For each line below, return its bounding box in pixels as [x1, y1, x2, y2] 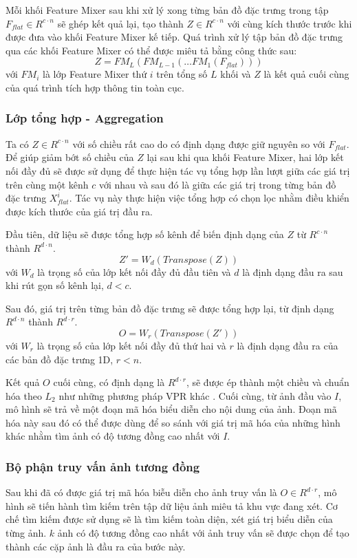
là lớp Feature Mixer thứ [43, 67, 147, 81]
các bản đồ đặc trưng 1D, [6, 352, 113, 366]
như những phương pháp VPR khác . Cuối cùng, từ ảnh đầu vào [58, 388, 332, 403]
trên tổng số [156, 67, 208, 81]
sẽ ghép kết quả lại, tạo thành [57, 16, 184, 30]
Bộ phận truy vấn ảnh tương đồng [6, 458, 200, 475]
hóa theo [6, 388, 42, 403]
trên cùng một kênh [6, 177, 89, 191]
